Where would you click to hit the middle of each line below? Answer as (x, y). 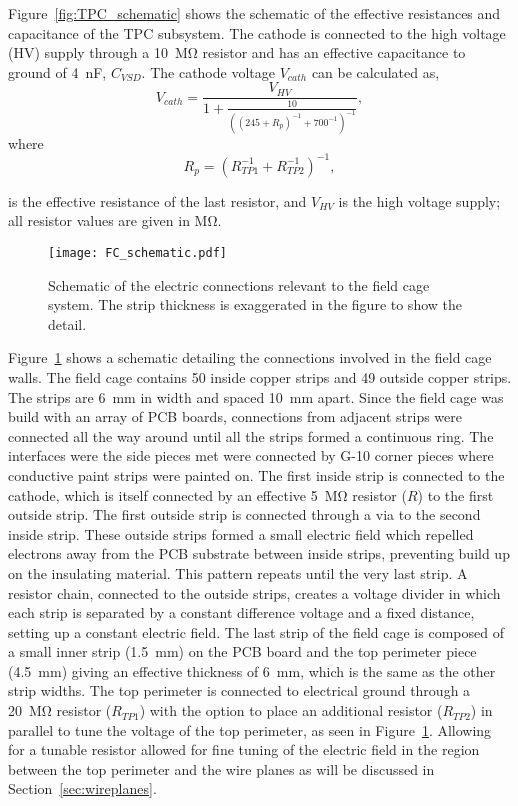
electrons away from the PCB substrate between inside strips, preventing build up (259, 553)
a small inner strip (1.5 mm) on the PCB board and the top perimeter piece (242, 651)
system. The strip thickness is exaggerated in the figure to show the (255, 304)
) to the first (455, 494)
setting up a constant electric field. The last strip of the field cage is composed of (256, 631)
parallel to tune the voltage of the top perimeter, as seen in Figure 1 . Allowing (250, 729)
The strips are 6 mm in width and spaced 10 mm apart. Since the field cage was (256, 396)
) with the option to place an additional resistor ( (291, 710)
